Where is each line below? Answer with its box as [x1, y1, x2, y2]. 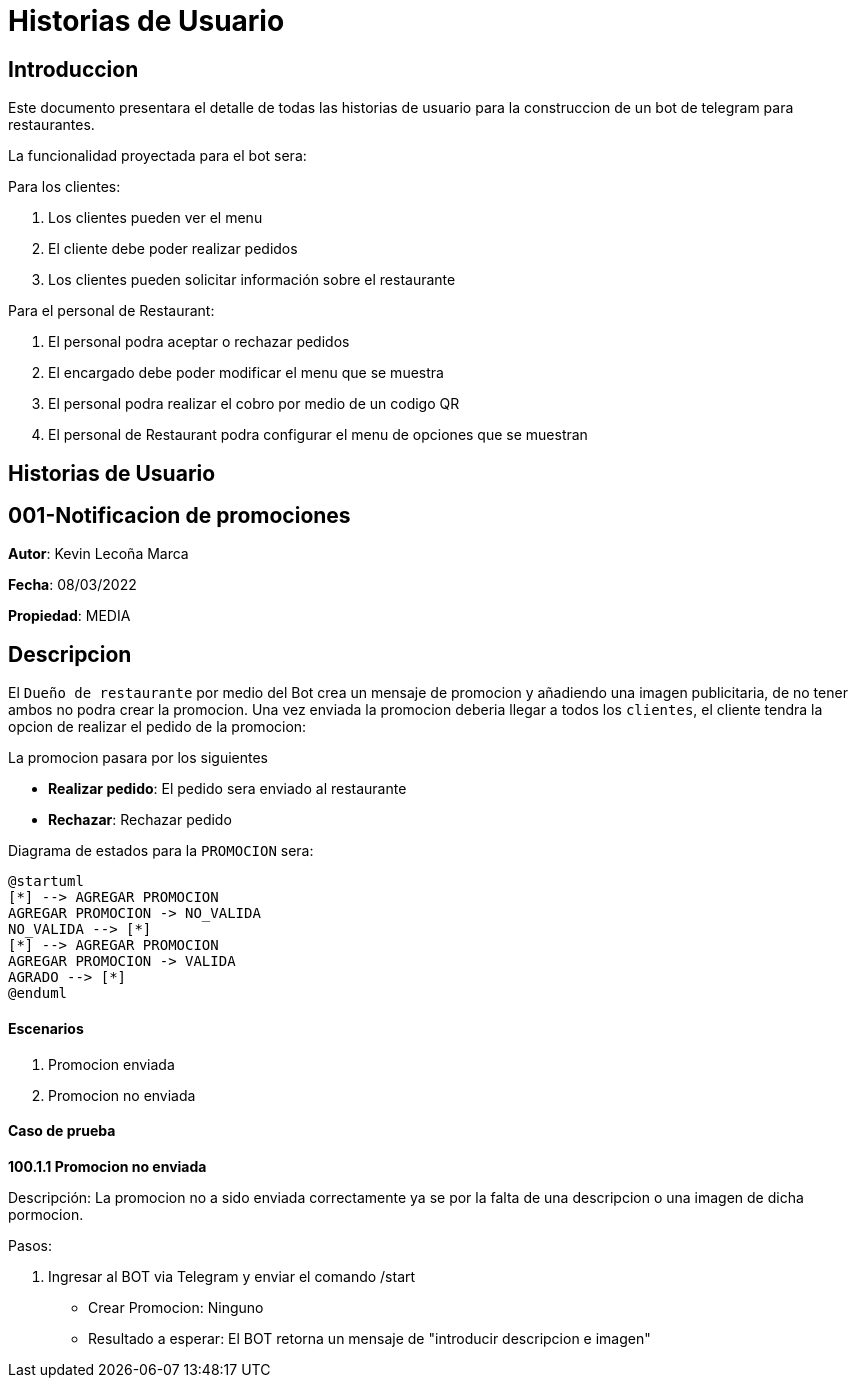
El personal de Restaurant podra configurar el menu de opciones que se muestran [48, 426, 588, 444]
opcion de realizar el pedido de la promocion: [8, 718, 307, 736]
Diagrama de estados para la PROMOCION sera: [8, 842, 314, 860]
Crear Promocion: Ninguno [88, 1298, 264, 1316]
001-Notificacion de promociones [8, 503, 351, 529]
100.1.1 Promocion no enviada [8, 1157, 207, 1175]
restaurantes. [8, 116, 95, 134]
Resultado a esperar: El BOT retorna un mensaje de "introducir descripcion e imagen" [88, 1329, 651, 1347]
